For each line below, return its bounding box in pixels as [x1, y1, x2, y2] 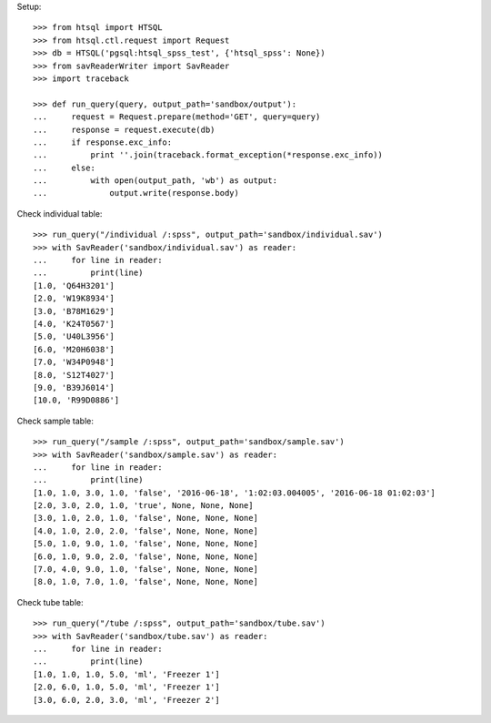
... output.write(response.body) [33, 188, 240, 199]
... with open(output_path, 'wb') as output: [33, 176, 277, 186]
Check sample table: [16, 415, 95, 426]
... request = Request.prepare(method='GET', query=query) [33, 112, 321, 122]
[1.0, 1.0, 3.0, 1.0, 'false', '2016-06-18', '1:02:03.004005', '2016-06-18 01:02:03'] [33, 487, 436, 498]
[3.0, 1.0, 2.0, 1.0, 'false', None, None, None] [33, 513, 259, 524]
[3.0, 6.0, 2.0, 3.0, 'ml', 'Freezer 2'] [33, 695, 220, 705]
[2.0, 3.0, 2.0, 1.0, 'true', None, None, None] [33, 501, 254, 511]
